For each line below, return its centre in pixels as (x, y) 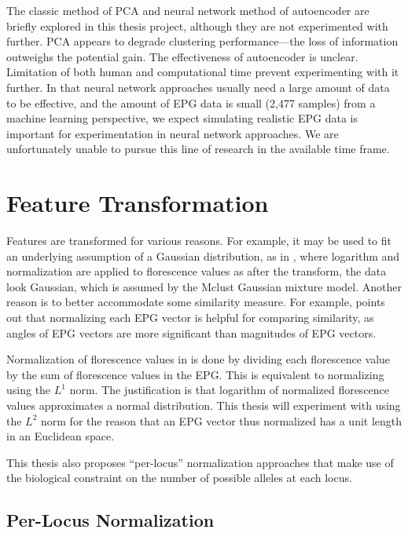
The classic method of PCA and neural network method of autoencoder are (188, 10)
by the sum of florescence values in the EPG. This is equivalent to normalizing (195, 374)
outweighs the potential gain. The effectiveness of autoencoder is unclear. (182, 56)
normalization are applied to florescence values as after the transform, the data (197, 271)
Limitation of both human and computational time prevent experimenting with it (203, 72)
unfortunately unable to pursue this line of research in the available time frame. (198, 149)
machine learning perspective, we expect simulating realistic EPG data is (182, 118)
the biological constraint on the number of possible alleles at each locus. (179, 478)
